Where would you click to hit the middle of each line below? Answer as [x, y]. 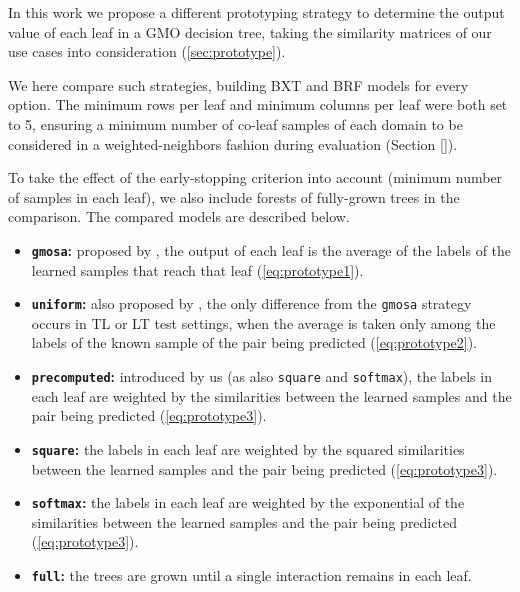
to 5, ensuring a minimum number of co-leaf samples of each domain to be [235, 123]
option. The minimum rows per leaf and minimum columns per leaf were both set [258, 104]
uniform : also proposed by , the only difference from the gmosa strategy [251, 303]
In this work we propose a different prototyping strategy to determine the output [256, 12]
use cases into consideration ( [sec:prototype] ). [147, 51]
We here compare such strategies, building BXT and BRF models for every [238, 84]
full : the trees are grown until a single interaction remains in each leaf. [251, 574]
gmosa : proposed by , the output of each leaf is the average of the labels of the [271, 249]
